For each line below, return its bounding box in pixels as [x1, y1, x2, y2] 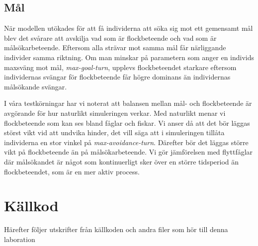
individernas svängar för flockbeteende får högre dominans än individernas [4, 72, 231, 82]
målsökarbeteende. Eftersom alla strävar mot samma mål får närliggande [4, 42, 226, 53]
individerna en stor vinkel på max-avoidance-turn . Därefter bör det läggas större [4, 137, 249, 147]
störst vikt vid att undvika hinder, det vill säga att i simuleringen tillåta [4, 127, 225, 138]
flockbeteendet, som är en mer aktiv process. [4, 166, 140, 176]
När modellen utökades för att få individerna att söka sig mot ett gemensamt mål [4, 23, 253, 33]
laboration [4, 234, 35, 244]
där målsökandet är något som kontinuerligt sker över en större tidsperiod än [4, 156, 239, 166]
